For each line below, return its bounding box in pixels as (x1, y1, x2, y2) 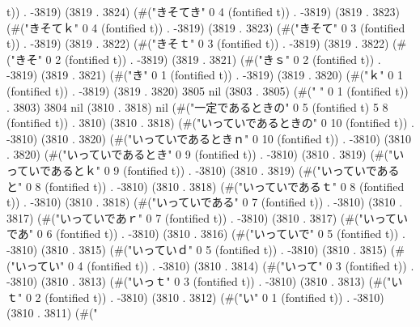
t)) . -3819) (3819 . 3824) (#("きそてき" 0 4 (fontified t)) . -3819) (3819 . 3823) (6, 3, 401, 19)
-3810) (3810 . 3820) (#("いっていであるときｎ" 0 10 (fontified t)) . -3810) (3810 (6, 130, 411, 147)
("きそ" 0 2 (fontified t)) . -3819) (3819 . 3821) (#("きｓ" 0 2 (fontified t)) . (6, 50, 381, 67)
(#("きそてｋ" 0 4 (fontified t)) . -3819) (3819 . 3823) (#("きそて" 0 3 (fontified (6, 19, 405, 36)
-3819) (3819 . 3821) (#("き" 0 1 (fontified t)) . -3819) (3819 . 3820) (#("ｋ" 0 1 (6, 66, 403, 83)
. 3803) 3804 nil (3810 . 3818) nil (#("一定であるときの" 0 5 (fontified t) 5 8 (6, 98, 388, 115)
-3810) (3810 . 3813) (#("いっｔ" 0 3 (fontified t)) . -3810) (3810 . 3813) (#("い (6, 273, 403, 290)
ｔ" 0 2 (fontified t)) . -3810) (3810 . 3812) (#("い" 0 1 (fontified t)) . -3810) (6, 288, 384, 305)
